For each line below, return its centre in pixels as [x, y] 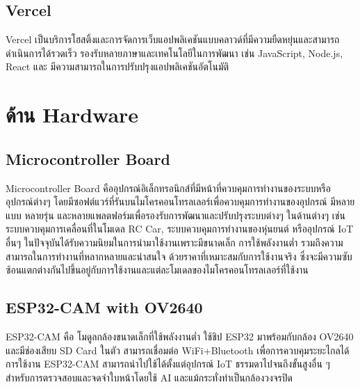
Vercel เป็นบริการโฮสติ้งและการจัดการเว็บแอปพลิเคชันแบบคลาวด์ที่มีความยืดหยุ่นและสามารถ [173, 39]
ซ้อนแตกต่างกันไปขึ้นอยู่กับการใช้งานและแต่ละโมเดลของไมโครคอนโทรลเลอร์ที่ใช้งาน [157, 270]
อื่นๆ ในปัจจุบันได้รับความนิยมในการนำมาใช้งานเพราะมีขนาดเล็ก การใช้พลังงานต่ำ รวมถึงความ [174, 242]
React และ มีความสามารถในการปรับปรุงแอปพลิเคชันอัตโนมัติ [117, 66]
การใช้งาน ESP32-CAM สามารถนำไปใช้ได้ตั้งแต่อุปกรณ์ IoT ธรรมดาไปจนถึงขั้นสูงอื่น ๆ [168, 364]
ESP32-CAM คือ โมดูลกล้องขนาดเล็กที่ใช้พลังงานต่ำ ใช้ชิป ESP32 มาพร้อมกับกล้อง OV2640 [180, 336]
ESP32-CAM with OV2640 [104, 307]
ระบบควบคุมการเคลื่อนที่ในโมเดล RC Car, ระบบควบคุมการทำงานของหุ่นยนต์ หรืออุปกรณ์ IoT [180, 229]
